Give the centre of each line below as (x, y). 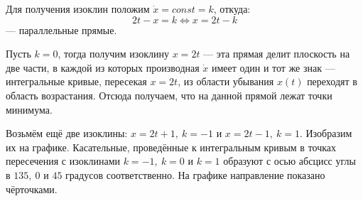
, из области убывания (226, 81)
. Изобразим (326, 133)
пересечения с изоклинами (63, 161)
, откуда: (232, 9)
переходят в (332, 81)
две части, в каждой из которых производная (103, 67)
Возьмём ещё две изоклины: (67, 133)
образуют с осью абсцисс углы (289, 161)
